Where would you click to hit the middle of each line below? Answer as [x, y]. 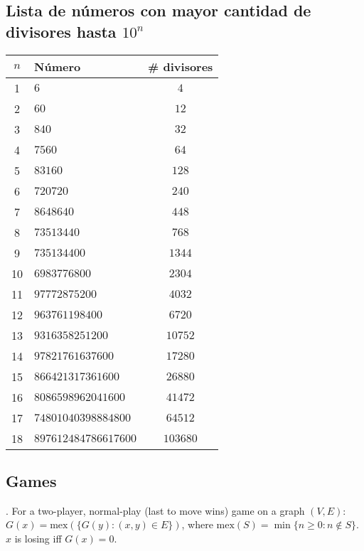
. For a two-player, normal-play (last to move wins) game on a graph [155, 510]
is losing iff [38, 538]
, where [197, 524]
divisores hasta [61, 31]
